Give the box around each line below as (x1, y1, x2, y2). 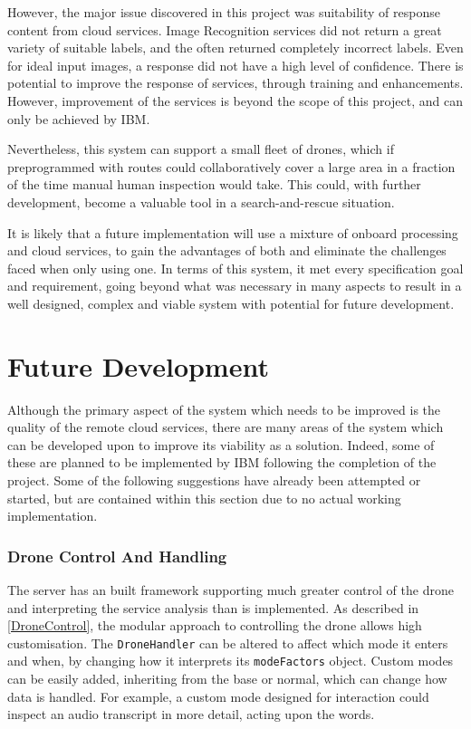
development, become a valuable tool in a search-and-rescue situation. (7, 192, 395, 211)
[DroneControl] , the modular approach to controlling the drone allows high (7, 616, 422, 635)
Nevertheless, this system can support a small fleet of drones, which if (7, 139, 394, 158)
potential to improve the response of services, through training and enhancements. (7, 73, 464, 92)
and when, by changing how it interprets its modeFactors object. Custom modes (7, 651, 454, 670)
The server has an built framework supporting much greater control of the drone (7, 580, 454, 599)
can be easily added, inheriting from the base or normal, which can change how (7, 669, 447, 688)
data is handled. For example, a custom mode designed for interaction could (7, 686, 429, 705)
